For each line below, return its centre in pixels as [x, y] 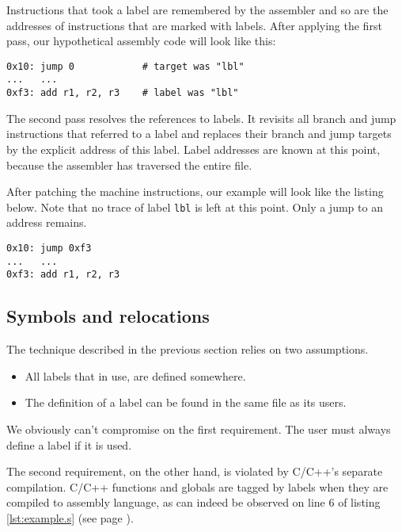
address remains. [47, 222]
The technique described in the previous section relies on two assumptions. [188, 349]
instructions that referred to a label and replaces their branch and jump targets [199, 134]
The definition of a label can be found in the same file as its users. [186, 402]
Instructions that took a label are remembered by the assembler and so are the [197, 10]
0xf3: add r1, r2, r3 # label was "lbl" [123, 93]
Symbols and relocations [108, 316]
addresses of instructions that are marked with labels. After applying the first [194, 25]
